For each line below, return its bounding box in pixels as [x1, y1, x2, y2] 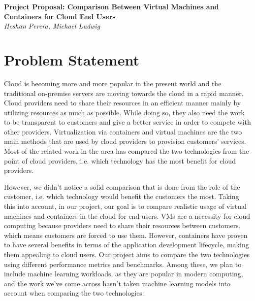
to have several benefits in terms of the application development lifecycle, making [4, 239, 249, 250]
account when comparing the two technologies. [4, 288, 144, 298]
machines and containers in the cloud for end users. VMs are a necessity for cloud [4, 210, 251, 221]
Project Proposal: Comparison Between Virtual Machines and [4, 1, 219, 11]
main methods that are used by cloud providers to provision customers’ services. [4, 136, 246, 146]
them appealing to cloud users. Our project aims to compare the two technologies [4, 249, 250, 259]
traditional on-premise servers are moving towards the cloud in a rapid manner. [4, 88, 244, 98]
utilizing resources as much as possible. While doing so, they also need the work [4, 107, 245, 117]
